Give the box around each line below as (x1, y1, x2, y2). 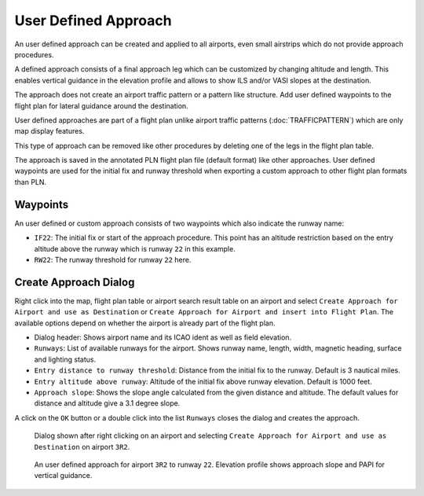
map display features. (14, 127, 85, 136)
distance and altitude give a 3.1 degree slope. (34, 399, 181, 408)
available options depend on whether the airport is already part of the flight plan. (14, 318, 276, 328)
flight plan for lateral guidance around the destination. (14, 101, 188, 110)
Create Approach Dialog (14, 275, 135, 288)
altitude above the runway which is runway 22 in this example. (34, 244, 236, 253)
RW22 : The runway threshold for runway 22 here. (34, 255, 192, 264)
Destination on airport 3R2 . (34, 442, 130, 451)
